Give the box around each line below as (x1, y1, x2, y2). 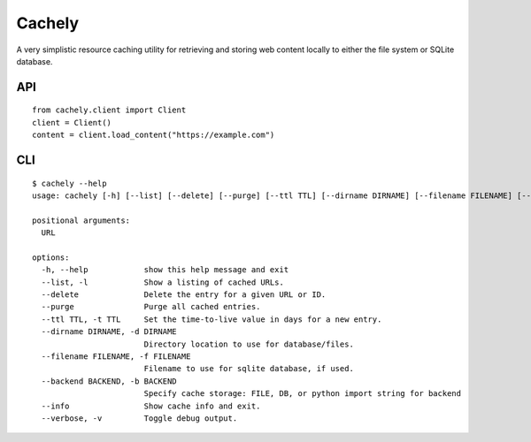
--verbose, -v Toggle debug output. (41, 413, 238, 423)
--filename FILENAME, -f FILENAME (41, 352, 191, 362)
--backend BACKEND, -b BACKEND (41, 376, 177, 386)
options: (32, 252, 70, 263)
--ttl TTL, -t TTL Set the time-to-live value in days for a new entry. (41, 314, 382, 324)
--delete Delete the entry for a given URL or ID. (41, 290, 327, 300)
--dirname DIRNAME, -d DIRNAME (41, 327, 177, 337)
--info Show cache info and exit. (41, 400, 261, 411)
